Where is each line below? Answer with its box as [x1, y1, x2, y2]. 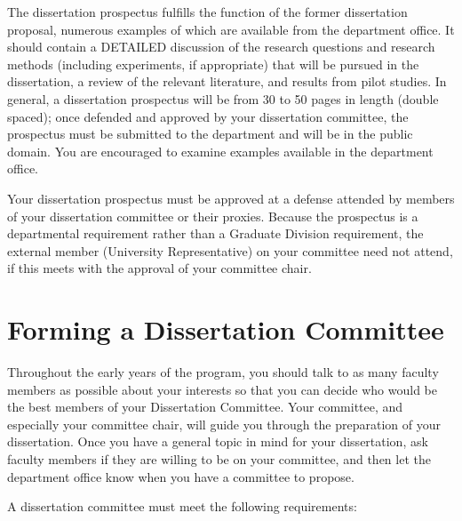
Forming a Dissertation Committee [7, 311, 444, 348]
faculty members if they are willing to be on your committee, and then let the [7, 450, 431, 468]
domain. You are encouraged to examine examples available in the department [7, 141, 434, 160]
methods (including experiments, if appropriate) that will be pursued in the [7, 54, 419, 73]
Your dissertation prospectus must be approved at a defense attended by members [7, 188, 455, 207]
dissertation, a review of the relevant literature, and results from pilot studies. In [7, 72, 447, 91]
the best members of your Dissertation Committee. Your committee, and [7, 397, 403, 416]
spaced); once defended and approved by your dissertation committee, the [7, 107, 409, 125]
